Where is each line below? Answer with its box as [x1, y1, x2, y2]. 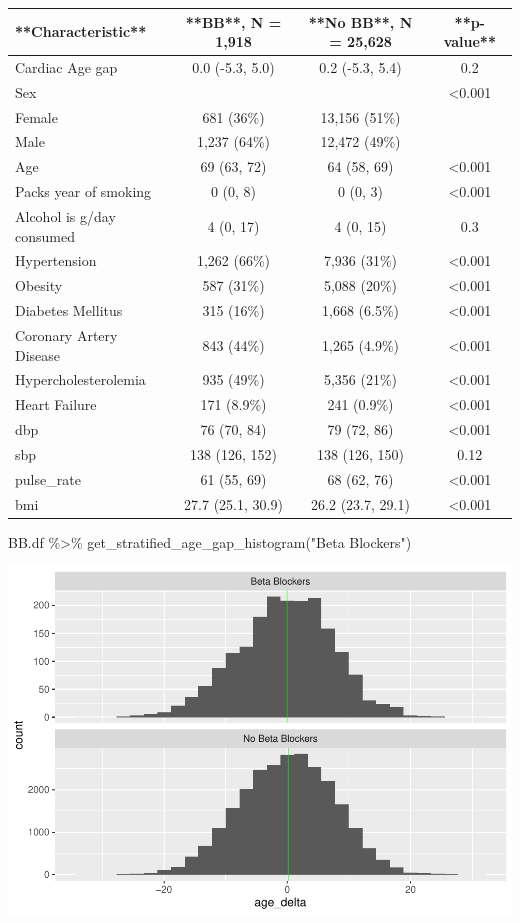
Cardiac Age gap [15, 56, 118, 77]
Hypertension [15, 250, 97, 271]
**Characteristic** [15, 21, 147, 42]
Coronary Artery [15, 324, 118, 345]
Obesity [15, 275, 63, 296]
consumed [15, 225, 75, 246]
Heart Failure [15, 394, 97, 415]
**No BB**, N [308, 11, 413, 32]
